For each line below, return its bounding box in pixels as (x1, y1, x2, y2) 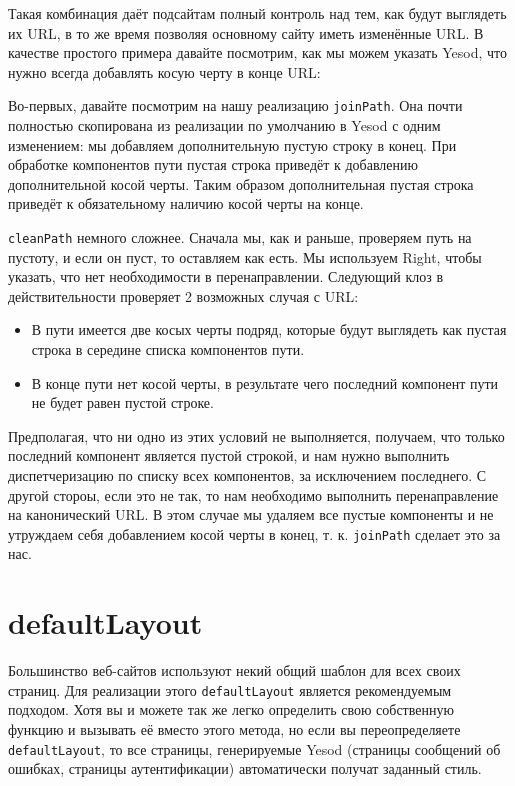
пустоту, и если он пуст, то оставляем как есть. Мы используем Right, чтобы (8, 246, 482, 267)
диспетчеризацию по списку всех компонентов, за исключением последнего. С (8, 465, 487, 485)
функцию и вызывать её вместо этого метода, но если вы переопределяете (8, 719, 461, 739)
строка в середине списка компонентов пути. (31, 339, 305, 360)
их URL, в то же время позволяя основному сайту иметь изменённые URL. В (8, 22, 484, 43)
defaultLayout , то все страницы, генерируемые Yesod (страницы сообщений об (8, 738, 501, 759)
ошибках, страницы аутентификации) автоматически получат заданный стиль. (8, 758, 482, 779)
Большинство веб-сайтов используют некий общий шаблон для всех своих (8, 660, 461, 681)
